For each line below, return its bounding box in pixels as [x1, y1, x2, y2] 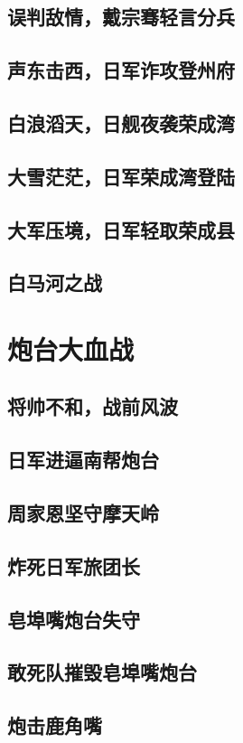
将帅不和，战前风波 [7, 392, 178, 420]
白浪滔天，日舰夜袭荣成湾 [7, 108, 235, 136]
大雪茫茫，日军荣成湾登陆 [7, 162, 235, 190]
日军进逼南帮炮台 [7, 446, 159, 474]
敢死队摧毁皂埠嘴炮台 [7, 658, 197, 686]
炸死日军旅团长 [7, 551, 140, 579]
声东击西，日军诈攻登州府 [7, 56, 235, 84]
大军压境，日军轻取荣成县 [7, 215, 235, 243]
